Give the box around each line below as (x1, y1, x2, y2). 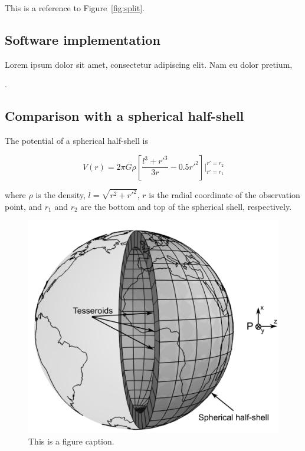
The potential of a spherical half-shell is (5, 134, 148, 147)
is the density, (35, 189, 86, 201)
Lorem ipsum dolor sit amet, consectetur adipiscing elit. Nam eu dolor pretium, (5, 58, 293, 70)
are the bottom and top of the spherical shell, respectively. (80, 200, 292, 212)
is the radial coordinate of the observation (149, 189, 300, 201)
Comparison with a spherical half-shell (5, 107, 244, 125)
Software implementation (5, 30, 160, 48)
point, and (5, 200, 42, 212)
